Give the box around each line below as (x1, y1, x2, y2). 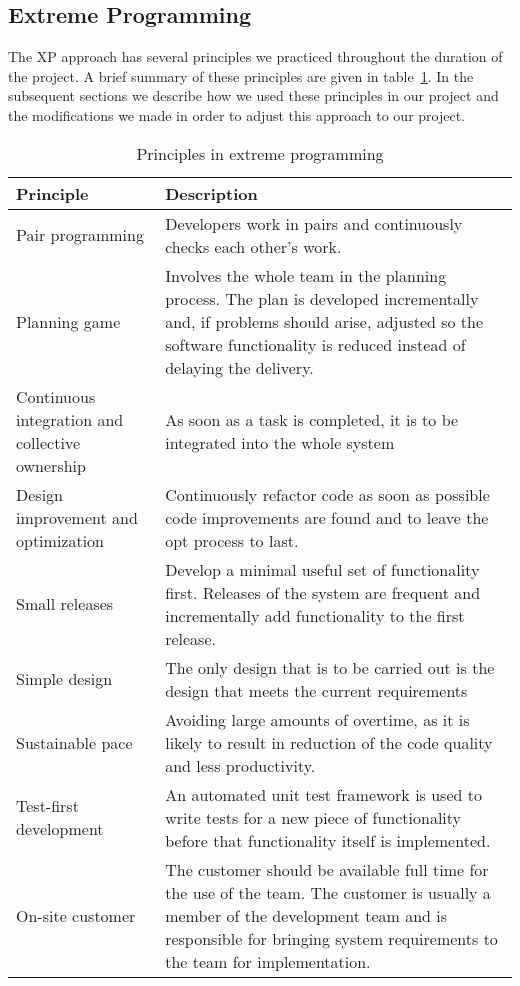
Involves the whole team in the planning (165, 263, 447, 287)
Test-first (16, 794, 79, 818)
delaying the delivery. (165, 355, 314, 379)
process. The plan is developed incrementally (165, 286, 479, 310)
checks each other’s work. (165, 234, 342, 258)
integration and (16, 407, 124, 431)
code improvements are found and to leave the (165, 505, 489, 529)
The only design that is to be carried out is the (165, 655, 495, 679)
